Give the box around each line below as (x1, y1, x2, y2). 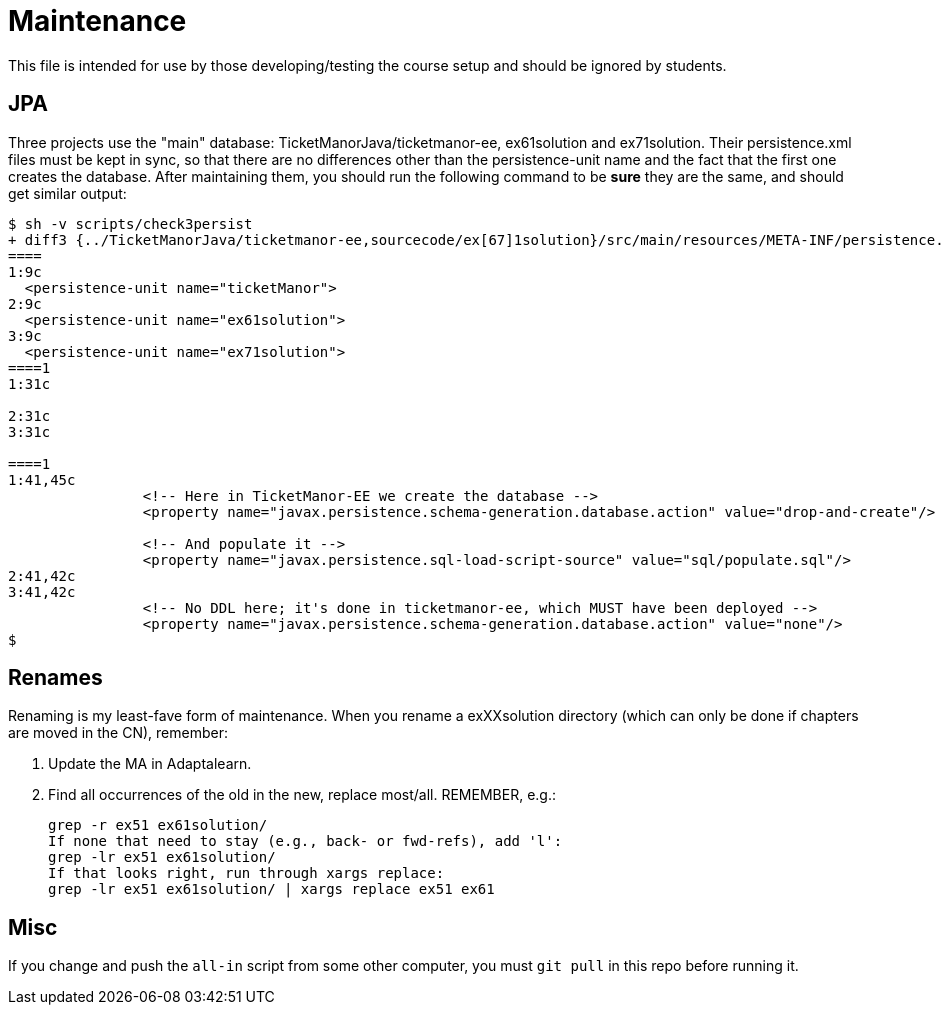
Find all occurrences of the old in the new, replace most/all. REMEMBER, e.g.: (48, 786, 556, 804)
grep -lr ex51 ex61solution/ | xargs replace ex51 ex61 (48, 881, 495, 898)
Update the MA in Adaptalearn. (48, 755, 252, 773)
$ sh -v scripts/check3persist (8, 215, 253, 232)
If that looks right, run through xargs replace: (48, 865, 445, 882)
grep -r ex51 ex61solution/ (48, 817, 268, 834)
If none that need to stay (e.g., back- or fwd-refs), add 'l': (48, 833, 563, 850)
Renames (8, 665, 103, 691)
